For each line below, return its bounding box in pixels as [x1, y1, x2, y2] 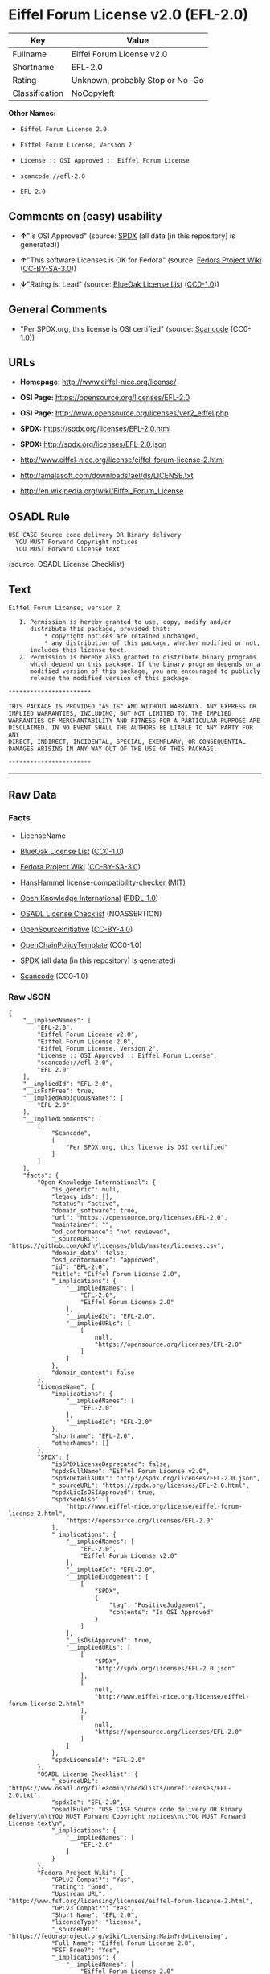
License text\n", [8, 1819, 67, 1827]
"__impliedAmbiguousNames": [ [22, 1093, 125, 1102]
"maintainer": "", [51, 1220, 113, 1229]
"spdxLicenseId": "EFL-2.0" [51, 1756, 146, 1764]
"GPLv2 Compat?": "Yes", [51, 1876, 135, 1884]
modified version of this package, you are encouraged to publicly [29, 667, 261, 675]
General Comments [8, 303, 108, 316]
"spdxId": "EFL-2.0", [51, 1798, 125, 1807]
